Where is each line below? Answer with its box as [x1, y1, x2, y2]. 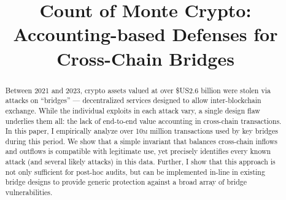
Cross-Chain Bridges [56, 45, 234, 71]
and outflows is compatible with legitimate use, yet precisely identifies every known [5, 146, 271, 156]
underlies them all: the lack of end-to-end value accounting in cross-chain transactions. [5, 115, 282, 126]
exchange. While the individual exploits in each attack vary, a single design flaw [5, 105, 260, 115]
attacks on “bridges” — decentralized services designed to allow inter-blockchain [5, 95, 261, 106]
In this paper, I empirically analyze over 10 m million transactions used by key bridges [5, 126, 278, 136]
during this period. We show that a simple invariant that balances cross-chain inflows [5, 136, 277, 146]
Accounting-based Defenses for [13, 21, 278, 47]
